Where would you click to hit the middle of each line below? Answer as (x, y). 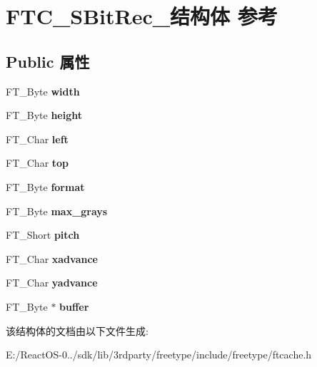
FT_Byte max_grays (57, 211)
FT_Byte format (45, 186)
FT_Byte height (44, 115)
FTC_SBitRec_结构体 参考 (142, 16)
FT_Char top (37, 163)
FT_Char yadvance (52, 283)
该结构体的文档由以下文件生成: (77, 330)
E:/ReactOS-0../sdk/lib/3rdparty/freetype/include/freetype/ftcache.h (159, 355)
